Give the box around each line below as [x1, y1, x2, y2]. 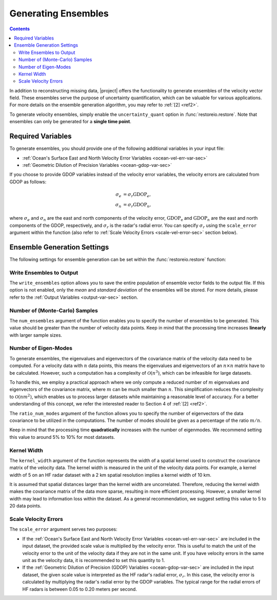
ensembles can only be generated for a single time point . [9, 119, 132, 125]
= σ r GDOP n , [123, 202, 151, 209]
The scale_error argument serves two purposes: [9, 526, 117, 532]
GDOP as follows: [9, 179, 47, 185]
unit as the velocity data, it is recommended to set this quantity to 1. [22, 557, 165, 563]
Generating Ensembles [9, 8, 109, 19]
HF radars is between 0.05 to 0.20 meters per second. [22, 586, 137, 592]
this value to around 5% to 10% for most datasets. [9, 434, 115, 440]
